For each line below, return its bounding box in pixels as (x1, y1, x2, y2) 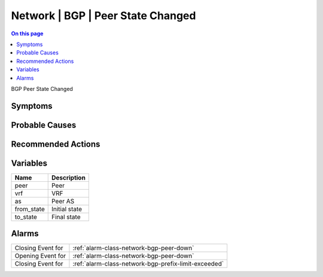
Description (51, 173, 86, 182)
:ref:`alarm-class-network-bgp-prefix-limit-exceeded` (72, 260, 224, 268)
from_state (14, 205, 45, 213)
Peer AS (51, 197, 75, 205)
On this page (11, 30, 44, 37)
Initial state (51, 205, 83, 213)
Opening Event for (14, 252, 66, 260)
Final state (51, 212, 81, 221)
